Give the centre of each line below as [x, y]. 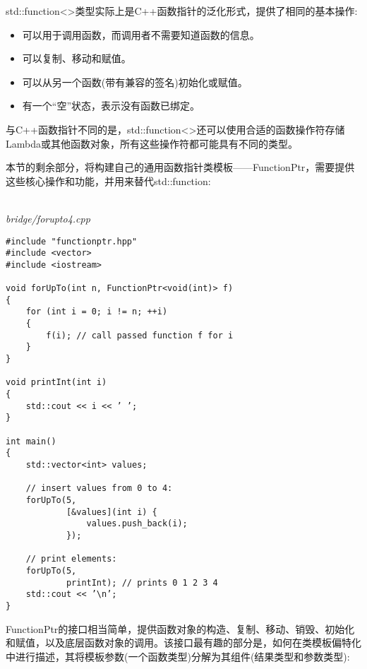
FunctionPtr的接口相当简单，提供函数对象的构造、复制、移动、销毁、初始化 [180, 628]
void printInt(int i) [56, 383]
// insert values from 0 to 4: [99, 489]
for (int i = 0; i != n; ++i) [97, 312]
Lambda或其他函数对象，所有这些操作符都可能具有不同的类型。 [152, 143]
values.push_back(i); [137, 524]
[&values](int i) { [112, 512]
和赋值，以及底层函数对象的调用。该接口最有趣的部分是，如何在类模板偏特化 [183, 643]
